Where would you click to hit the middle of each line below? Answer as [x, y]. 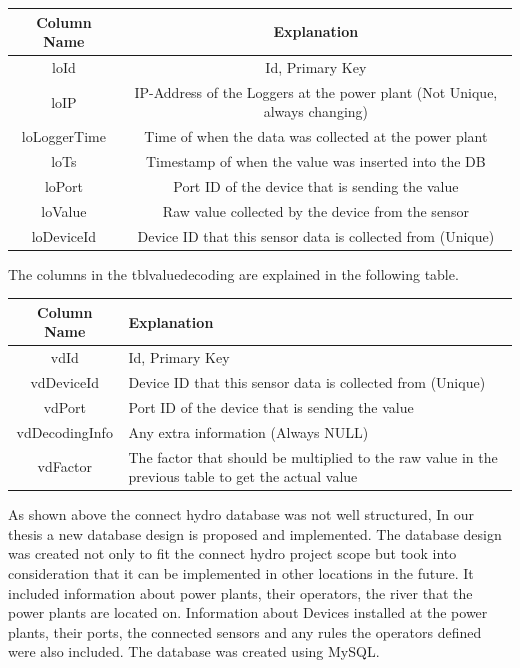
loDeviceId [64, 235]
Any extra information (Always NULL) [248, 431]
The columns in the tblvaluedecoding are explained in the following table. [233, 273]
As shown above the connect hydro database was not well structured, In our [241, 514]
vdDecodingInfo [64, 431]
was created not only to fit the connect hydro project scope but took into [232, 553]
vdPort [64, 406]
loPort [63, 185]
